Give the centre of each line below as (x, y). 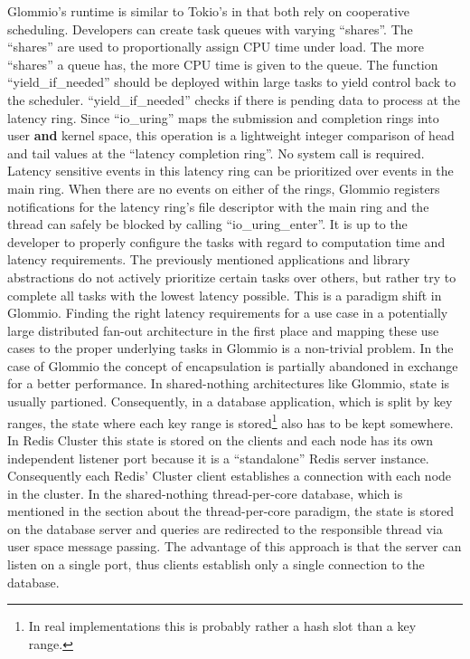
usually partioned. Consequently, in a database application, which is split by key (230, 401)
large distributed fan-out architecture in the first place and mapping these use (223, 330)
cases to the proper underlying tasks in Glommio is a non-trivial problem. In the (230, 348)
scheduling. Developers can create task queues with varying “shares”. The (210, 29)
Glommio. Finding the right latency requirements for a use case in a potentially (228, 313)
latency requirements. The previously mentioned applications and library (209, 259)
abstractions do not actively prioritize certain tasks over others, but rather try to (232, 277)
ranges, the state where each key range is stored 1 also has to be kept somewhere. (230, 421)
